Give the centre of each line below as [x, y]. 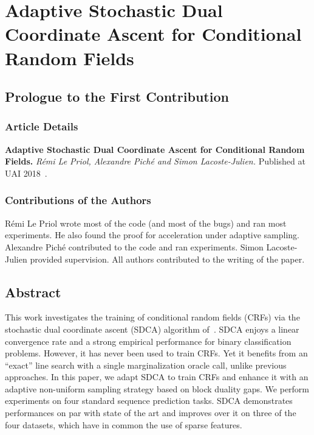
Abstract [33, 292]
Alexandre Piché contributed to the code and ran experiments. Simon [134, 246]
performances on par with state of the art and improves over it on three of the [151, 413]
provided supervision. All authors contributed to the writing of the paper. [167, 259]
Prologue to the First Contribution [117, 97]
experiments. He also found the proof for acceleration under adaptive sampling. [152, 235]
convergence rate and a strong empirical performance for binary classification [148, 341]
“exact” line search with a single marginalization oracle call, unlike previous [146, 365]
